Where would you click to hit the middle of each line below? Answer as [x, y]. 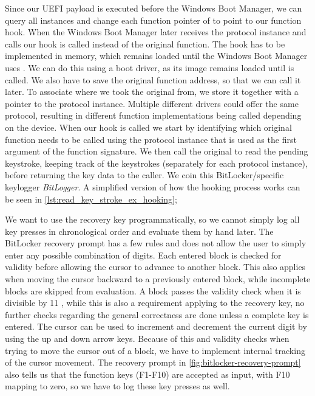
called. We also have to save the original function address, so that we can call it [153, 79]
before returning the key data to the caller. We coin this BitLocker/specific [144, 175]
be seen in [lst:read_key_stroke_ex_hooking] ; [91, 199]
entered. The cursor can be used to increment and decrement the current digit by [156, 326]
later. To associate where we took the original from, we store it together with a [152, 92]
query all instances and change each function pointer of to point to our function [153, 20]
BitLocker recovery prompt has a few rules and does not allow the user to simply [156, 243]
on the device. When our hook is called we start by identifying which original [148, 127]
